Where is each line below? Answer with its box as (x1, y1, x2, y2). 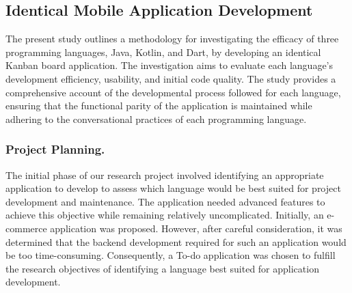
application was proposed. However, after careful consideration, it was (50, 221, 342, 235)
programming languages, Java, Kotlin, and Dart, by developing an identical (5, 44, 321, 59)
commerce (5, 221, 47, 235)
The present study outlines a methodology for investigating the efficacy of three (5, 31, 339, 46)
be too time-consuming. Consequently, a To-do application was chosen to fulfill (5, 248, 336, 262)
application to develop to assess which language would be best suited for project (5, 181, 341, 195)
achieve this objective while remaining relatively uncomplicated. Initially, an (5, 208, 324, 222)
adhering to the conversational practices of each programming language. (5, 111, 307, 126)
